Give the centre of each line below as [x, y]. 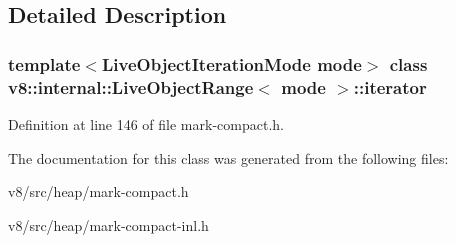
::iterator [390, 86]
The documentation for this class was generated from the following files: [228, 157]
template [44, 63]
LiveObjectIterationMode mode [231, 63]
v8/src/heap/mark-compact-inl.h [108, 224]
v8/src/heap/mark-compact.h [98, 191]
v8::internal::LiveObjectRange [131, 86]
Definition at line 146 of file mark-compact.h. [146, 123]
